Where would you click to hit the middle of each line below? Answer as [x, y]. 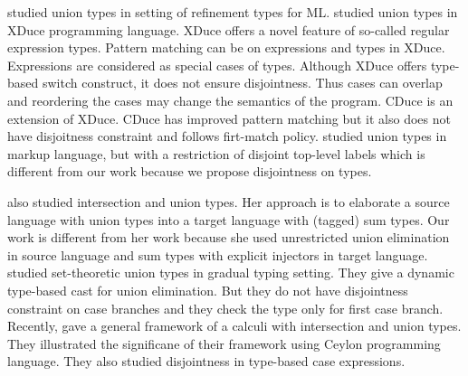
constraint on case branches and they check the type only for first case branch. [225, 308]
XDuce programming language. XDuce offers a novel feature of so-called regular [229, 29]
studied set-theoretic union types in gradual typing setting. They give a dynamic [231, 273]
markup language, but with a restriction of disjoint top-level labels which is [216, 153]
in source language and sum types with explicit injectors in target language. [218, 254]
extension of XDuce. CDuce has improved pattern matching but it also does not [229, 118]
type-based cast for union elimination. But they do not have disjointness [208, 290]
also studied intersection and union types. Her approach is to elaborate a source [229, 201]
